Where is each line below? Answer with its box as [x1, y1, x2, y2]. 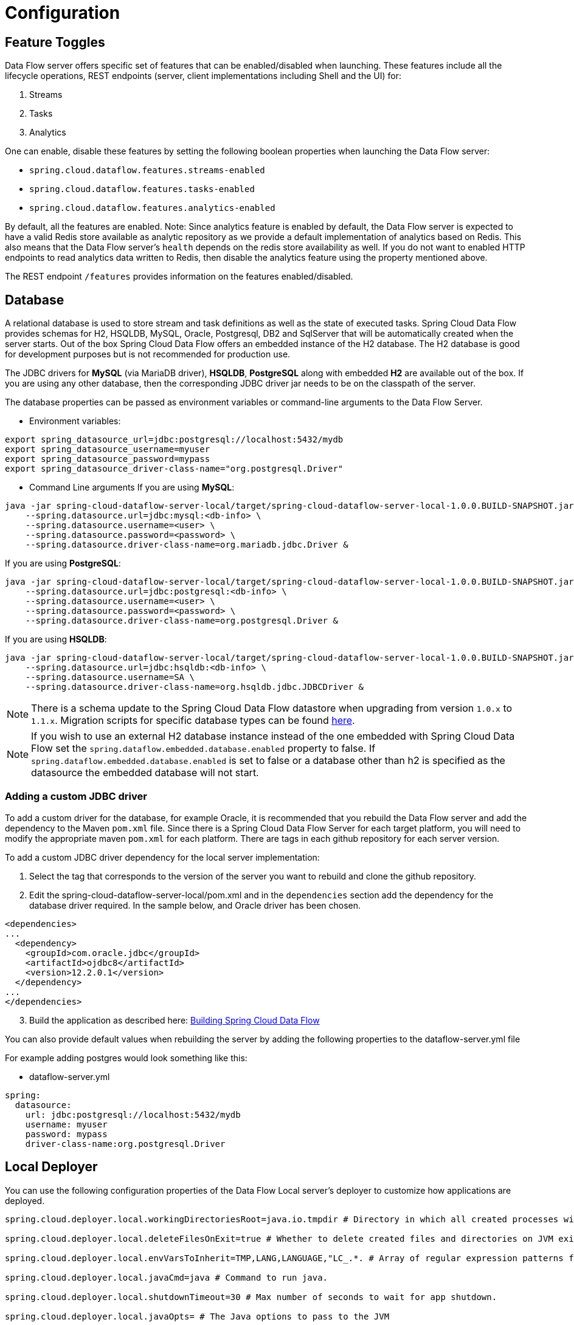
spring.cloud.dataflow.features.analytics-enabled [29, 203, 275, 213]
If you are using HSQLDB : [5, 634, 107, 645]
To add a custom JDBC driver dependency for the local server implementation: [5, 852, 320, 862]
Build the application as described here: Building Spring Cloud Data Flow [29, 1014, 320, 1025]
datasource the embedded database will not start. [31, 766, 259, 779]
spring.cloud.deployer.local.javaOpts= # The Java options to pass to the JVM [5, 1311, 390, 1321]
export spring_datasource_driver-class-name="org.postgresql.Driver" [5, 464, 344, 474]
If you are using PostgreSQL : [5, 558, 121, 569]
